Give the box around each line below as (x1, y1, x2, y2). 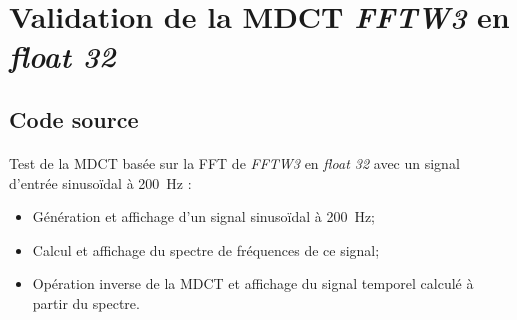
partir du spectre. (32, 292, 140, 313)
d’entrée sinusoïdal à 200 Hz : (9, 172, 192, 193)
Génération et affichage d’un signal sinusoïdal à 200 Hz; (32, 206, 375, 227)
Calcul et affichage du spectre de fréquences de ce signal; (32, 239, 380, 260)
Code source (9, 103, 139, 134)
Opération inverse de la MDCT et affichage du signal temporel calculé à (32, 273, 474, 294)
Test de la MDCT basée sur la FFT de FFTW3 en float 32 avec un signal (9, 152, 460, 173)
